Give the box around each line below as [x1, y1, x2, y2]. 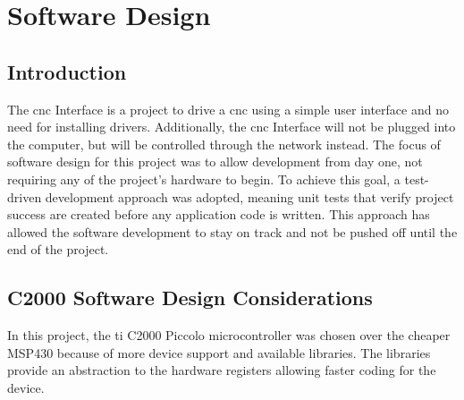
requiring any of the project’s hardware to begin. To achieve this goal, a [7, 169, 401, 188]
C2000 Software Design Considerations [7, 284, 373, 311]
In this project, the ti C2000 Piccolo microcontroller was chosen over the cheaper [7, 326, 451, 345]
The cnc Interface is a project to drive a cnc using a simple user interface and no [7, 99, 449, 118]
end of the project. [7, 240, 109, 259]
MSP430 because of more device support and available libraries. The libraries [7, 343, 431, 362]
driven [7, 187, 42, 206]
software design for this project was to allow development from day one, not [7, 152, 423, 171]
